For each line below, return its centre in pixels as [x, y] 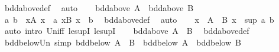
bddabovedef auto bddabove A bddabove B [99, 8]
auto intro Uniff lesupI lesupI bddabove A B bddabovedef [127, 31]
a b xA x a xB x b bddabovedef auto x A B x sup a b [139, 19]
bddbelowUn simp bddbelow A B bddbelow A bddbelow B [123, 42]
